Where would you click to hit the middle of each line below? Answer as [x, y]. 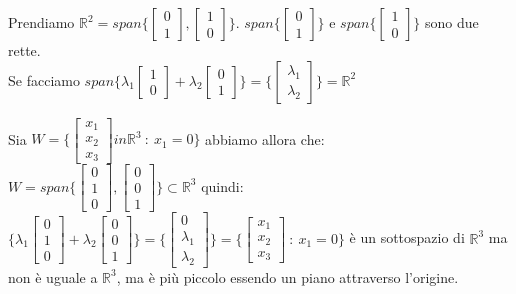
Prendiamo [41, 22]
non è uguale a [53, 276]
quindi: [222, 185]
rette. [24, 50]
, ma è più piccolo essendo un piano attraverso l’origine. [287, 276]
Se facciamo [44, 79]
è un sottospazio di [407, 237]
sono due [452, 22]
